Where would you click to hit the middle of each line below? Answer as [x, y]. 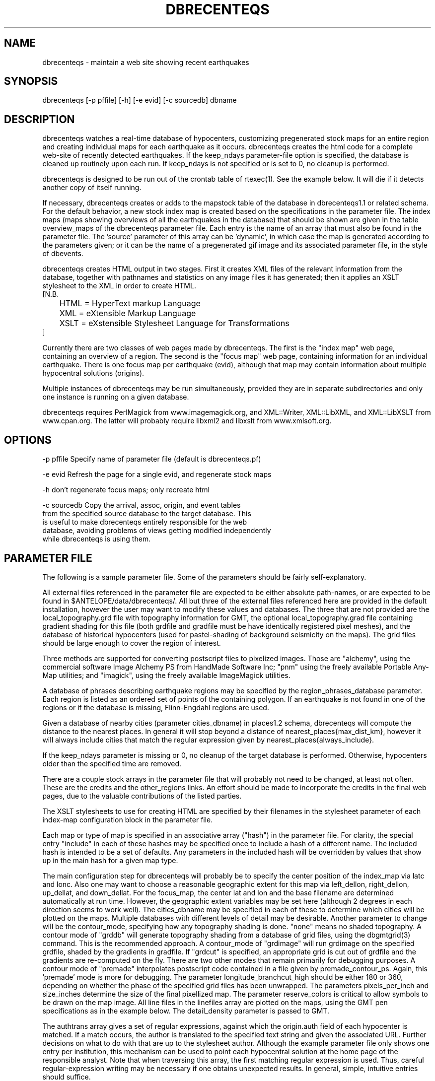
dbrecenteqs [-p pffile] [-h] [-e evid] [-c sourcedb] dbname [140, 100]
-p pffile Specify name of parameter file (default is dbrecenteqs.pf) [152, 459]
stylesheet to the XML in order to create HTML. [119, 286]
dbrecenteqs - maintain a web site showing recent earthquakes [146, 62]
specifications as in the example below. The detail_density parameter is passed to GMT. [186, 1011]
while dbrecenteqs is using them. [97, 539]
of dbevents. [63, 254]
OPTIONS [28, 440]
